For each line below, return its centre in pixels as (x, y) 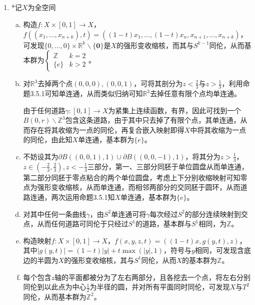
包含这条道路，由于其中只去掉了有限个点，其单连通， (153, 120)
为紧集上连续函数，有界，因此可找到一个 (175, 110)
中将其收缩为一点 (218, 129)
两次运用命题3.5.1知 (83, 197)
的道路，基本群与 (163, 224)
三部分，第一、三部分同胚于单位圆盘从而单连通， (168, 166)
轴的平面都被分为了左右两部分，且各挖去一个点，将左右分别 (153, 277)
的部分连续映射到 (213, 214)
